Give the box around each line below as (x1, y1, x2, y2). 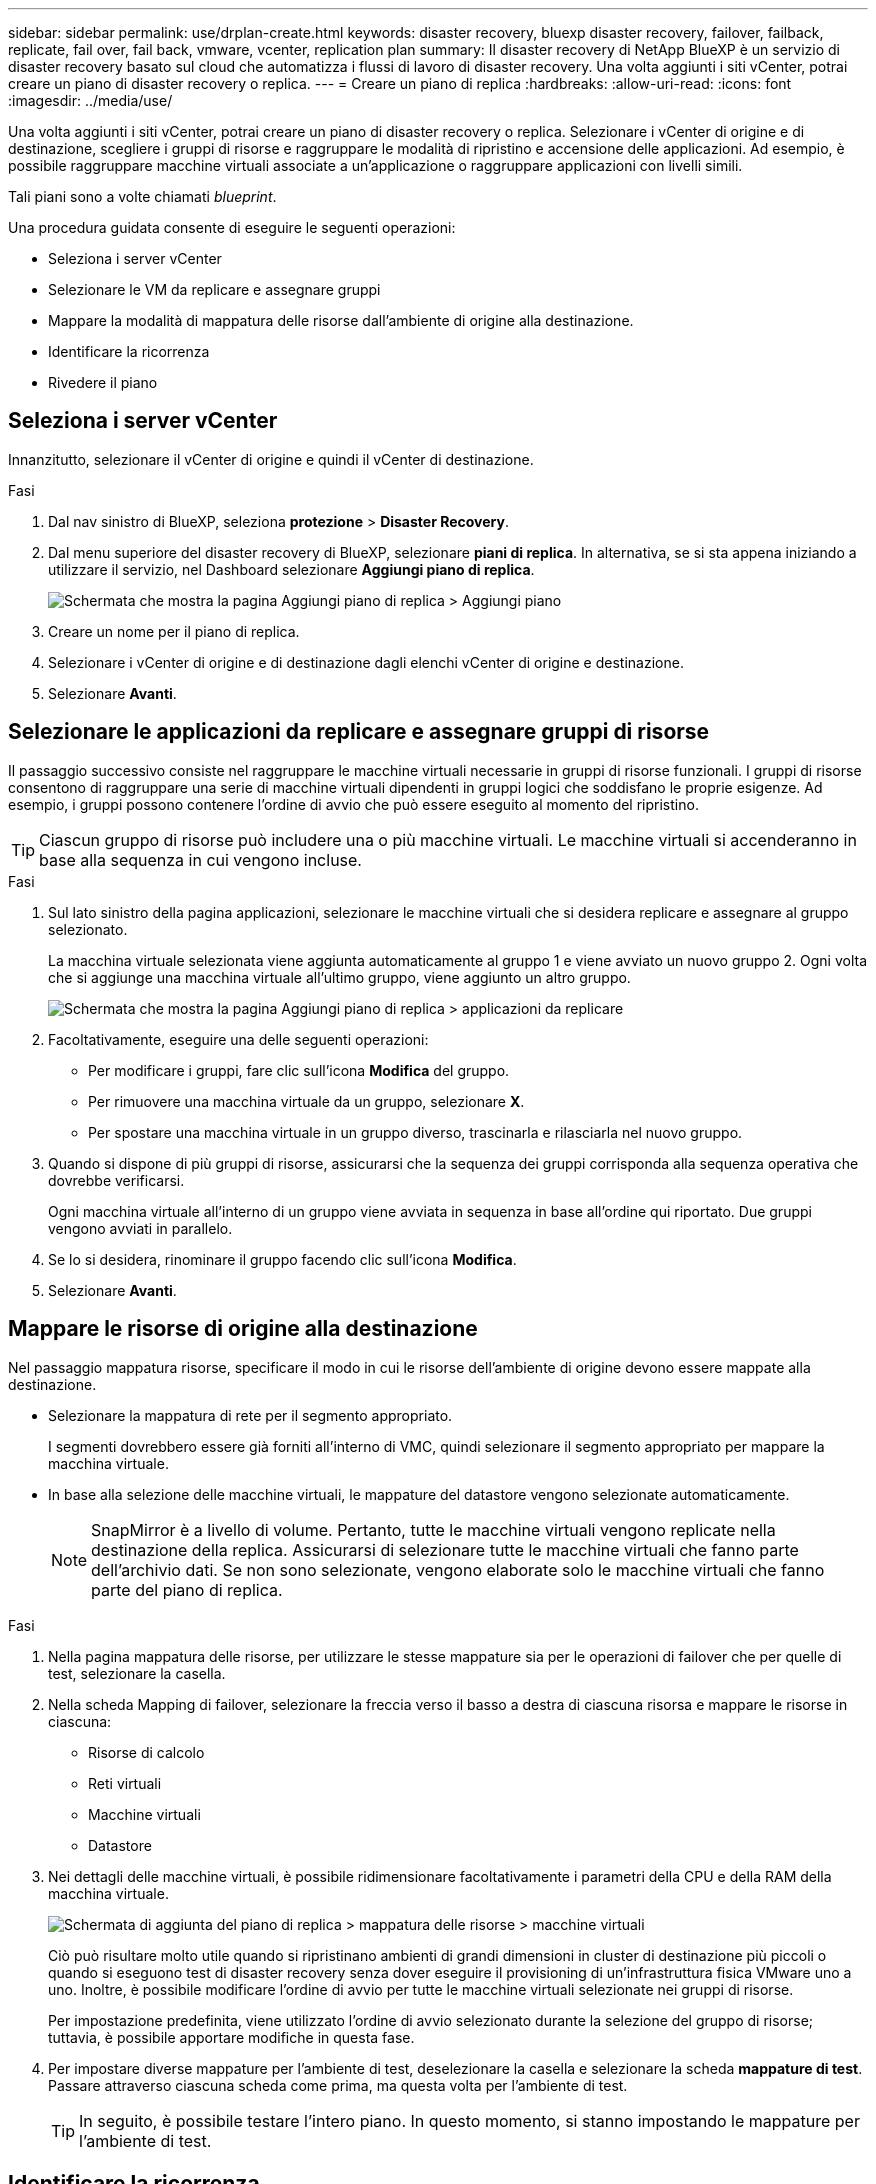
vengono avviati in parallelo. (48, 1219, 233, 1237)
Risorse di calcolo (88, 1743, 205, 1761)
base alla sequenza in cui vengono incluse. (39, 849, 362, 870)
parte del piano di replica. (91, 1579, 283, 1600)
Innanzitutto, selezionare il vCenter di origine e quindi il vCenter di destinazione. (8, 450, 534, 468)
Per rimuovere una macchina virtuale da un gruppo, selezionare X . (88, 1092, 525, 1110)
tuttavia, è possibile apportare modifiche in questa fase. (48, 2028, 415, 2046)
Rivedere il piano (48, 374, 158, 391)
